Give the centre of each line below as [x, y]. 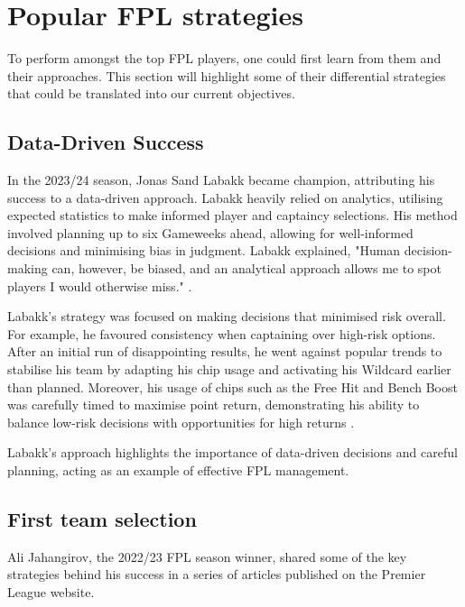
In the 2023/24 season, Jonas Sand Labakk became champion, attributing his [221, 180]
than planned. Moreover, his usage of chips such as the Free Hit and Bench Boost [232, 386]
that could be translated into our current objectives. [151, 93]
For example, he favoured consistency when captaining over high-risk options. [222, 333]
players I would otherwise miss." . [100, 285]
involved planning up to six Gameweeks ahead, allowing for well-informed [210, 232]
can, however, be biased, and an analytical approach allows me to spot [246, 268]
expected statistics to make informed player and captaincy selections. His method [232, 215]
